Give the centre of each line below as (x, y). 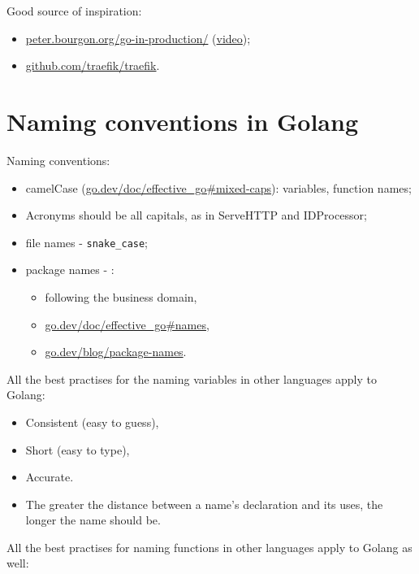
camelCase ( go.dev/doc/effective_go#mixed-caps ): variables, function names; (218, 187)
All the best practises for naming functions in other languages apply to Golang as (209, 547)
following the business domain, (121, 296)
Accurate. (50, 477)
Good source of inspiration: (74, 11)
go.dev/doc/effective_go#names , (127, 324)
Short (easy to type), (78, 449)
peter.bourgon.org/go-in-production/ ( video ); (138, 38)
